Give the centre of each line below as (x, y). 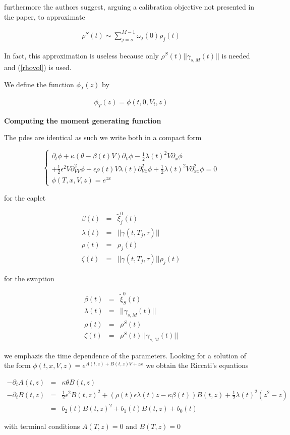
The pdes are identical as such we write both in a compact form (103, 137)
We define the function (39, 84)
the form (17, 365)
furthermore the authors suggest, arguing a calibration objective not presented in (129, 7)
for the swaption (29, 278)
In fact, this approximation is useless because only (81, 55)
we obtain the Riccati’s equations (197, 365)
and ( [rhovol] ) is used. (38, 67)
